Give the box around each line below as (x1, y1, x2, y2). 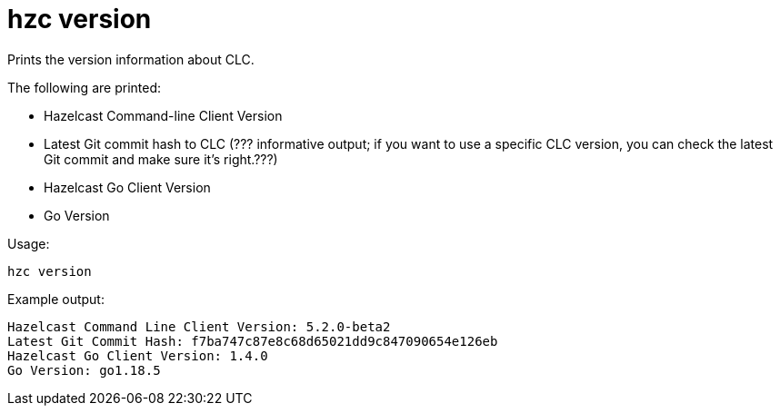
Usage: (7, 235, 50, 251)
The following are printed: (7, 79, 161, 95)
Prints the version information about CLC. (7, 51, 255, 67)
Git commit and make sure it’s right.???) (44, 151, 278, 167)
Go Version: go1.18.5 (7, 362, 161, 378)
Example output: (7, 290, 105, 307)
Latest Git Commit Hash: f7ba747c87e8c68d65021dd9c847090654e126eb (7, 333, 498, 349)
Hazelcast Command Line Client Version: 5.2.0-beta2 (7, 319, 391, 334)
